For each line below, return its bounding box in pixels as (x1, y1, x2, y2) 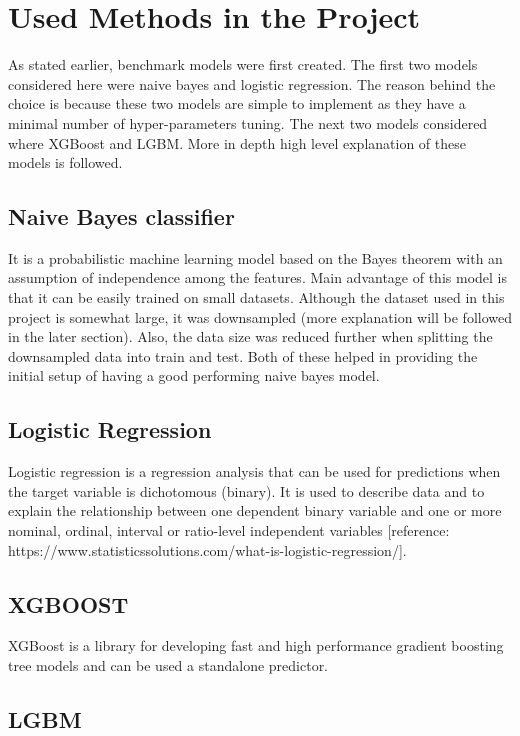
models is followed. (8, 152, 123, 173)
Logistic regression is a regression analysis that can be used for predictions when (8, 461, 501, 482)
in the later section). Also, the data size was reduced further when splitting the (8, 326, 493, 347)
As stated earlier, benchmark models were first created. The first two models (8, 54, 478, 75)
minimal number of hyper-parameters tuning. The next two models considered (8, 112, 488, 133)
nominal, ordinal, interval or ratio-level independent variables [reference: (8, 520, 450, 541)
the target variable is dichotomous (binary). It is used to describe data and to (8, 480, 485, 501)
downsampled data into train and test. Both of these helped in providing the (8, 345, 478, 366)
